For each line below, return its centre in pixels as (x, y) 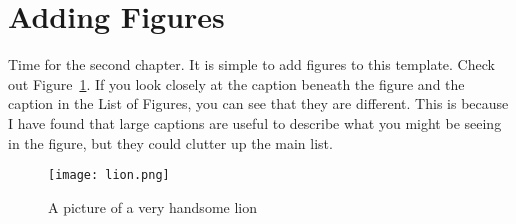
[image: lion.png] (109, 175)
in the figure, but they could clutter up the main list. (170, 142)
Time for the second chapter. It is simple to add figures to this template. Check (251, 64)
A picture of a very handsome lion (152, 206)
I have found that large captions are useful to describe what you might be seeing (255, 122)
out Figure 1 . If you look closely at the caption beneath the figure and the (236, 83)
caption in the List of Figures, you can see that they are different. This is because (258, 103)
